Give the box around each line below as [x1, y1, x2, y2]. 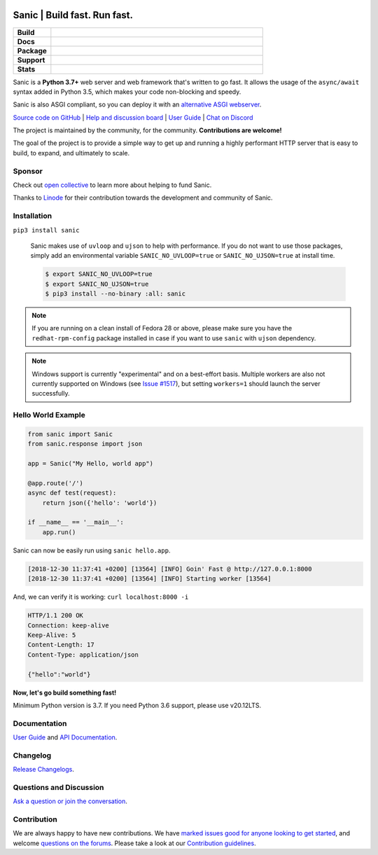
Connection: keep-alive [27, 621, 110, 630]
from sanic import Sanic [27, 430, 113, 438]
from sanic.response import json [27, 440, 143, 448]
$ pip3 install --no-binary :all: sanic [45, 290, 185, 298]
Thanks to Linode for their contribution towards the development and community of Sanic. [13, 193, 273, 202]
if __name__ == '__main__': [27, 518, 124, 527]
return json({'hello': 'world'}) [42, 499, 157, 507]
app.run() [42, 528, 76, 536]
